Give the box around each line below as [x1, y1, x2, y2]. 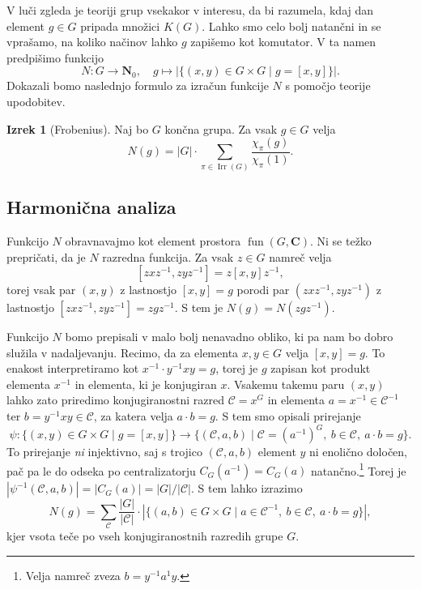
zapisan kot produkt [270, 360, 371, 377]
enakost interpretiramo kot [6, 360, 139, 377]
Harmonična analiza [6, 194, 176, 220]
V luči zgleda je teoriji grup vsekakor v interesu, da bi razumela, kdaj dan [6, 2, 374, 18]
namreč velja [269, 248, 332, 265]
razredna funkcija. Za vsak [102, 248, 234, 265]
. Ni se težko [309, 232, 372, 249]
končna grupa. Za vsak [164, 120, 278, 137]
